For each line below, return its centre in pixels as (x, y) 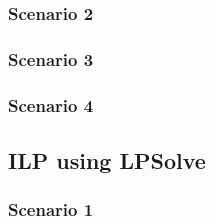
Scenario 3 (51, 58)
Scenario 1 (51, 209)
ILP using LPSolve (107, 159)
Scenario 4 (51, 104)
